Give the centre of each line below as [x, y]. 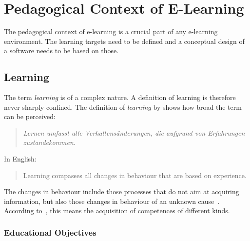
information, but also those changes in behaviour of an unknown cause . [112, 201]
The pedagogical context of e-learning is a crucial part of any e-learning [111, 31]
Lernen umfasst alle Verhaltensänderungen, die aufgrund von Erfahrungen [134, 132]
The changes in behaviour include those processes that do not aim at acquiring [122, 191]
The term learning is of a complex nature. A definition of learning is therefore [120, 97]
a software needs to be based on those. [61, 50]
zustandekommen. [49, 142]
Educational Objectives [50, 232]
